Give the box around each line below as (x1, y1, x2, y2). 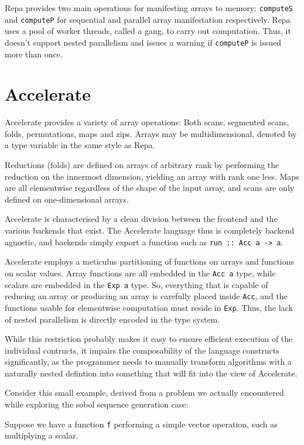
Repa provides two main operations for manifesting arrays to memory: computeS (5, 2, 293, 13)
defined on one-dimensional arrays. (5, 193, 129, 205)
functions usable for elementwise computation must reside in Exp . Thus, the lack (5, 301, 293, 313)
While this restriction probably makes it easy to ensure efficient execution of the (5, 333, 293, 345)
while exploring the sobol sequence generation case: (5, 398, 189, 410)
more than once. (5, 47, 63, 60)
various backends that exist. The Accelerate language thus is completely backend (5, 224, 295, 237)
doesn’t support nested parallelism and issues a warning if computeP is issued (5, 36, 281, 48)
